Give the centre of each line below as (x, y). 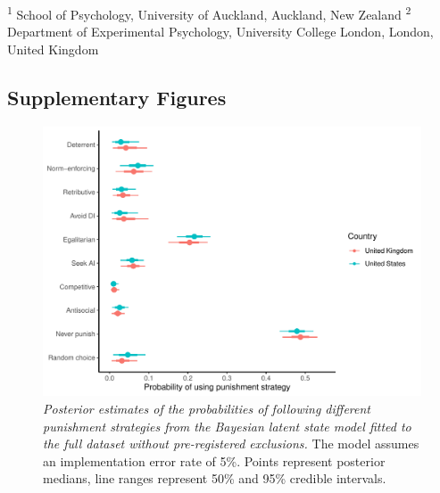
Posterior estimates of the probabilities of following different (207, 408)
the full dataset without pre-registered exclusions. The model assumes (231, 444)
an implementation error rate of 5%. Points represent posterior (214, 460)
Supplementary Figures (117, 97)
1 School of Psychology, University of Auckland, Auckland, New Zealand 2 (209, 13)
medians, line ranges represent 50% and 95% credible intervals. (215, 478)
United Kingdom (53, 49)
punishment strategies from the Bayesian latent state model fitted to (227, 426)
